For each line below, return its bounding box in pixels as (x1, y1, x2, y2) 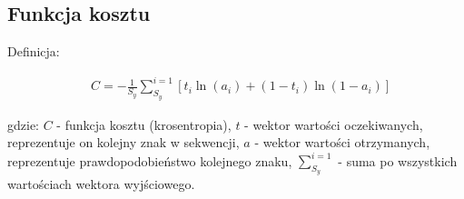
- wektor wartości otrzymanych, (254, 133, 430, 152)
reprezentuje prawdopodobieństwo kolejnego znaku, (7, 151, 292, 170)
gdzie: (7, 114, 39, 134)
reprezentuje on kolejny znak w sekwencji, (7, 133, 240, 152)
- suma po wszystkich (338, 151, 458, 170)
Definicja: (7, 42, 60, 61)
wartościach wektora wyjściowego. (7, 174, 195, 194)
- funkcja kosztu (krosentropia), (56, 114, 232, 134)
